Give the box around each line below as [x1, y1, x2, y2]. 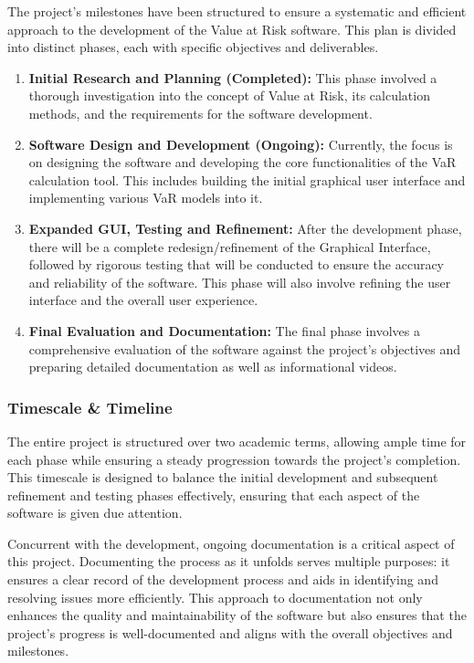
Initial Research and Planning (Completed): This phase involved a [28, 68, 437, 87]
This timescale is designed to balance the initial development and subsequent [7, 468, 438, 487]
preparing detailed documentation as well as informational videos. [28, 357, 397, 376]
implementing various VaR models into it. [28, 188, 263, 207]
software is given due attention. [7, 503, 183, 522]
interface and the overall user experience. [28, 290, 258, 310]
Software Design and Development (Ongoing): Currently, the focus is [28, 134, 453, 153]
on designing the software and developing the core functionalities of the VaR [28, 153, 457, 172]
